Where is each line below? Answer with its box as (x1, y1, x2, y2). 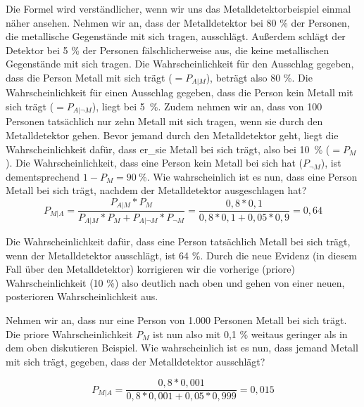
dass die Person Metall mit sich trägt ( (6, 70, 172, 84)
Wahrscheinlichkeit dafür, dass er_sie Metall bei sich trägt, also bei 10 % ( (6, 141, 330, 156)
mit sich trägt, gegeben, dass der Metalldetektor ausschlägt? (6, 354, 265, 368)
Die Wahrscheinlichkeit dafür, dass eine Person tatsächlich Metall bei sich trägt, (6, 233, 351, 248)
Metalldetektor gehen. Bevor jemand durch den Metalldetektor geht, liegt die (6, 128, 339, 143)
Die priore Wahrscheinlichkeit (6, 326, 133, 341)
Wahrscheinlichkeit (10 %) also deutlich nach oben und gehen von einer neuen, (6, 275, 345, 290)
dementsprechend (6, 169, 80, 183)
